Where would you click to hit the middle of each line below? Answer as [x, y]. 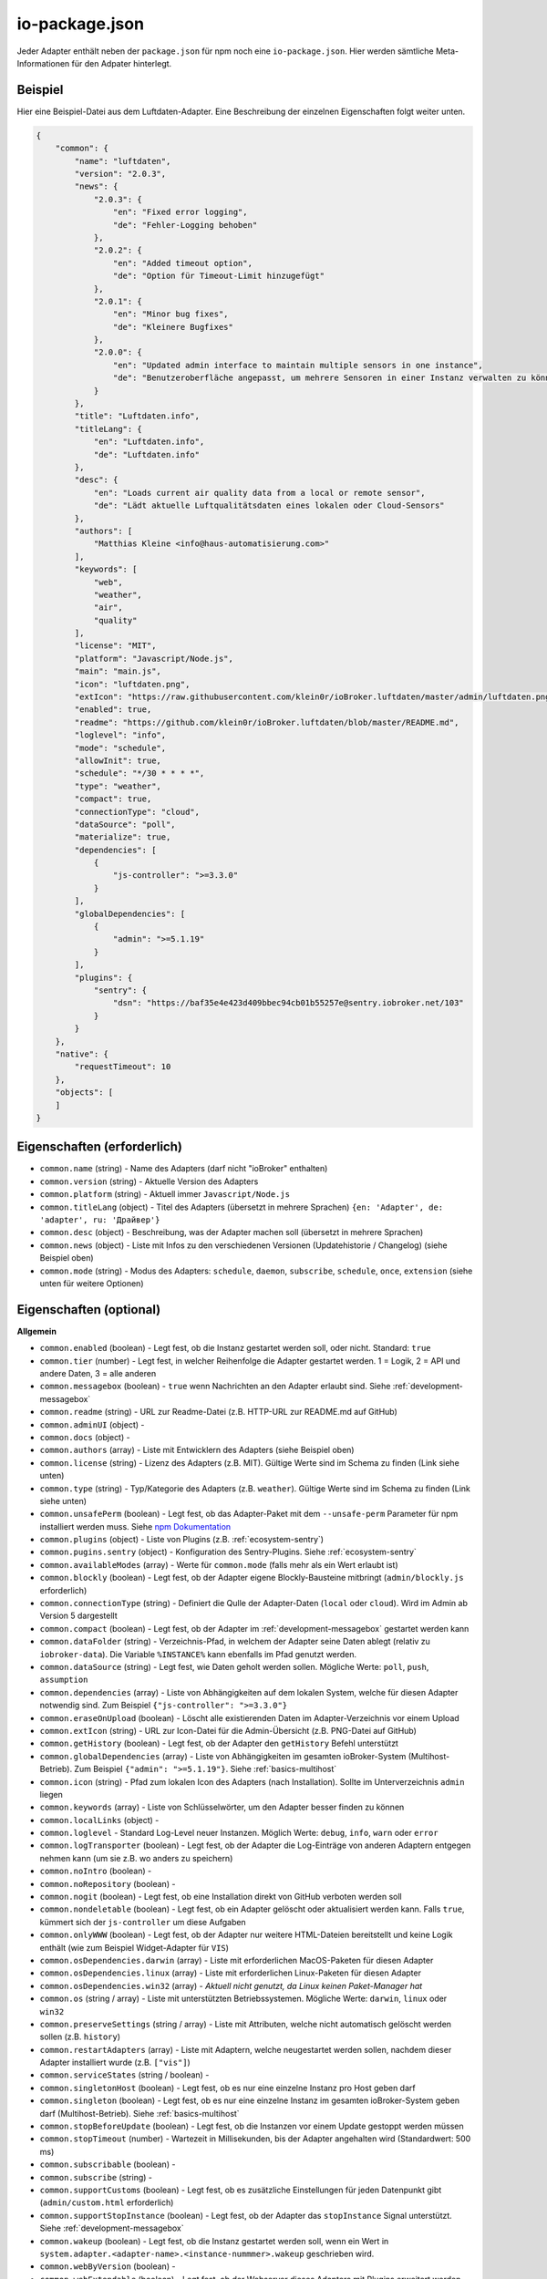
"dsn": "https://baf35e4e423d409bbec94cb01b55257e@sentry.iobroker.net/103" [288, 1003]
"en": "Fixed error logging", [180, 212]
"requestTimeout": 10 [123, 1067]
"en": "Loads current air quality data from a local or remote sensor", [259, 493]
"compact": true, [113, 799]
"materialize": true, [123, 837]
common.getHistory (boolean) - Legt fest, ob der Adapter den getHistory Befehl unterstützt [219, 1743]
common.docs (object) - [85, 1437]
